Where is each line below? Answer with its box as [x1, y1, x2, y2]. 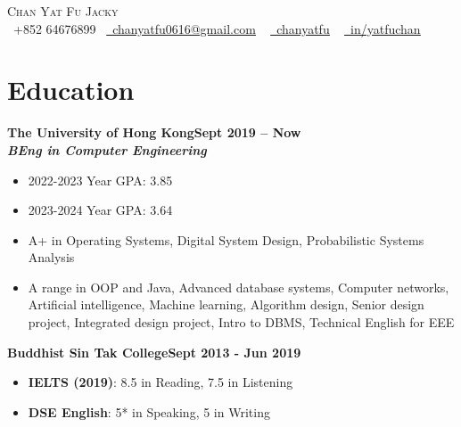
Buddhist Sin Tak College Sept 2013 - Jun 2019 [7, 342, 301, 361]
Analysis [28, 248, 75, 267]
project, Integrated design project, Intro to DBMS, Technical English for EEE [28, 313, 455, 332]
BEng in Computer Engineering [7, 140, 207, 159]
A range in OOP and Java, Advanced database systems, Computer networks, [28, 277, 449, 296]
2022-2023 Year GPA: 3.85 [28, 170, 173, 189]
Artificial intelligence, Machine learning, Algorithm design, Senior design [28, 295, 424, 314]
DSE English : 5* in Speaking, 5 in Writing [28, 402, 270, 421]
